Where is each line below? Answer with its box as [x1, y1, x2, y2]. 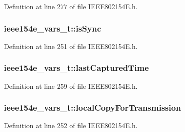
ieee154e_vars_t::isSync [4, 22, 102, 34]
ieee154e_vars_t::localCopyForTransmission [4, 101, 181, 114]
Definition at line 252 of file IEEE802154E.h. [4, 120, 138, 131]
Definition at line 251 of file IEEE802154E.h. [4, 41, 138, 51]
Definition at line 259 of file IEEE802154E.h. [4, 81, 138, 91]
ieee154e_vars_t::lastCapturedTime [4, 62, 149, 74]
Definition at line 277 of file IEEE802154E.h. [4, 1, 138, 11]
